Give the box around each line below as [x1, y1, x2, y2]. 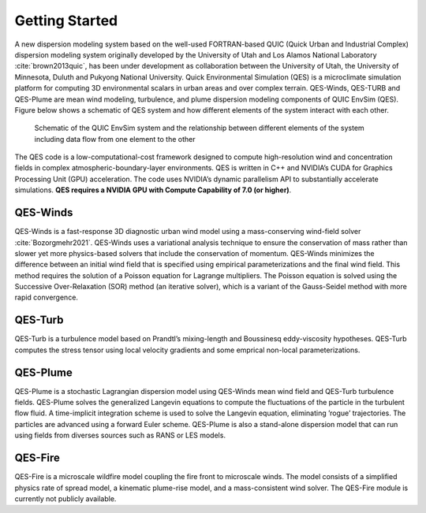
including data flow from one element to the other [34, 134, 196, 143]
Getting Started [14, 12, 118, 29]
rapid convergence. [14, 292, 79, 303]
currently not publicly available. [14, 493, 117, 504]
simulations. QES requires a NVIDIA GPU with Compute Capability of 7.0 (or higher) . [14, 185, 292, 195]
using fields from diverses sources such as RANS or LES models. [14, 430, 226, 441]
